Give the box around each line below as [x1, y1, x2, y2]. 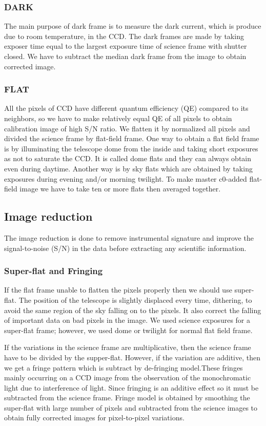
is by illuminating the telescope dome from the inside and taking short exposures [4, 143, 258, 153]
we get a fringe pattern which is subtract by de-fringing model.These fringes [4, 362, 243, 373]
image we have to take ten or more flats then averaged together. [19, 183, 221, 194]
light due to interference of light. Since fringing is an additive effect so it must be [4, 382, 259, 393]
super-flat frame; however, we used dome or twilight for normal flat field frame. [4, 324, 253, 335]
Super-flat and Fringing [4, 264, 103, 277]
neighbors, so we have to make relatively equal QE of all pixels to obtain [4, 113, 232, 123]
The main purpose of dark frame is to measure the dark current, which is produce [4, 21, 261, 31]
